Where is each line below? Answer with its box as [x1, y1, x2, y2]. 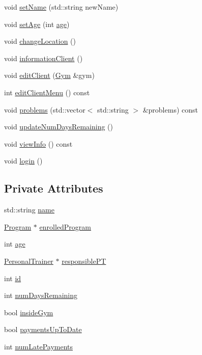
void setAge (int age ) [4, 18, 70, 29]
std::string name [4, 204, 54, 215]
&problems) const [142, 104, 198, 115]
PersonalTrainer [4, 255, 53, 266]
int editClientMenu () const [4, 87, 90, 97]
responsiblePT [62, 255, 106, 266]
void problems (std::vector [4, 104, 85, 115]
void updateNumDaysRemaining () [4, 121, 113, 132]
